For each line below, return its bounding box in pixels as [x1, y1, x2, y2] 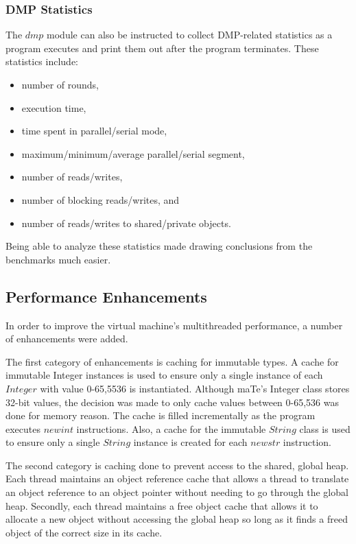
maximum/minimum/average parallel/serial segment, [21, 146, 245, 161]
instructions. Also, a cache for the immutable [76, 421, 266, 436]
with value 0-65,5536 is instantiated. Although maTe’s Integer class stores [40, 381, 350, 395]
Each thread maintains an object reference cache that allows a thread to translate [5, 471, 349, 486]
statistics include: [5, 54, 79, 69]
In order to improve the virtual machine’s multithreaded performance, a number [5, 318, 343, 332]
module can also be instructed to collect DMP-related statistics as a [47, 27, 333, 42]
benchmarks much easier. [5, 252, 111, 266]
